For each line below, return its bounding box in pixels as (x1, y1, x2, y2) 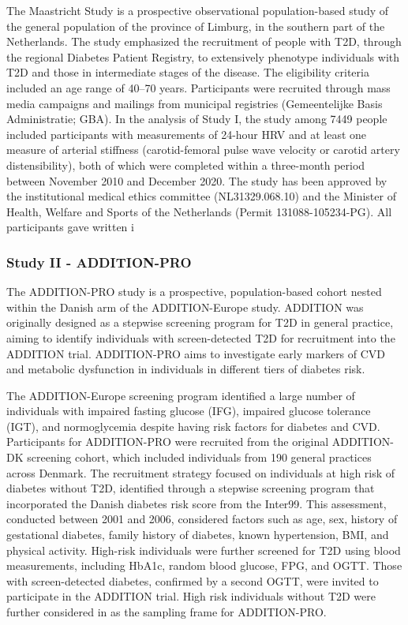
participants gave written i (6, 219, 134, 235)
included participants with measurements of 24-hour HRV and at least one (6, 125, 367, 142)
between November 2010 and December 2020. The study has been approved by (6, 172, 387, 189)
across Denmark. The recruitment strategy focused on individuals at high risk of (6, 464, 395, 481)
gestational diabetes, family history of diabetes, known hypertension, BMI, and (6, 526, 389, 543)
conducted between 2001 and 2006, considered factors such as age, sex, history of (6, 511, 398, 527)
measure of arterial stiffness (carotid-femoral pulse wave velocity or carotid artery (6, 141, 400, 158)
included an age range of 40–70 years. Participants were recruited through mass (6, 79, 391, 95)
